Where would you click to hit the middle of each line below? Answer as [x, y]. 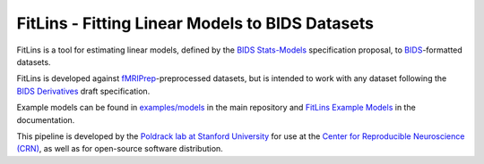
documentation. [46, 119]
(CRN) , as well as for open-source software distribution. [120, 149]
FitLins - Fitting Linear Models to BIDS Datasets [195, 23]
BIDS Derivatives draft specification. [83, 91]
